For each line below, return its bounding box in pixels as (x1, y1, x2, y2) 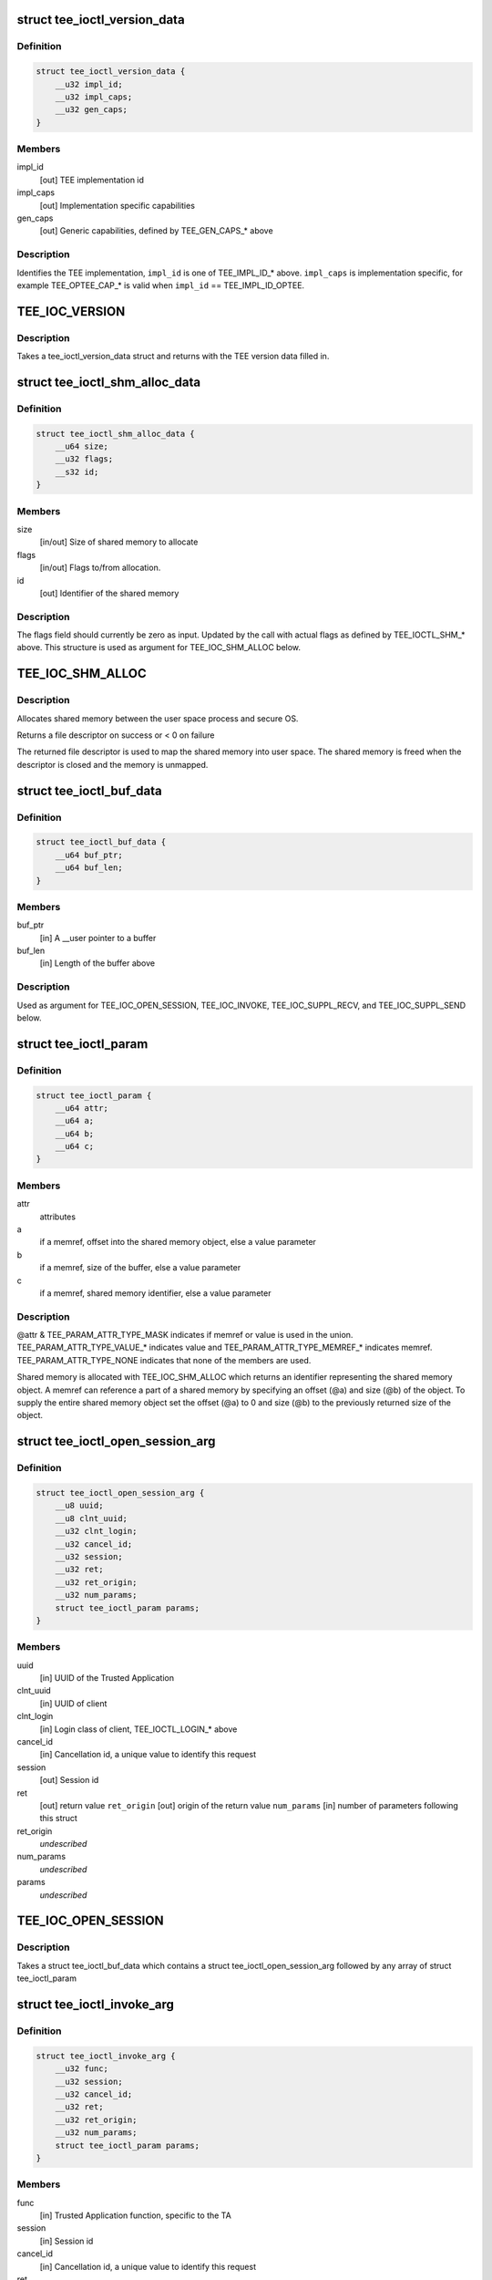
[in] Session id (39, 2235, 94, 2246)
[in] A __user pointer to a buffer (39, 932, 157, 943)
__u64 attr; (55, 1103, 109, 1113)
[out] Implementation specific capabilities (39, 200, 196, 211)
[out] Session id (39, 1775, 99, 1786)
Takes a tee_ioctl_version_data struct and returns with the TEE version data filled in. (16, 351, 330, 362)
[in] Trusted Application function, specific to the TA (39, 2210, 231, 2221)
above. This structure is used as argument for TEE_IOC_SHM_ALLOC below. (16, 642, 301, 653)
